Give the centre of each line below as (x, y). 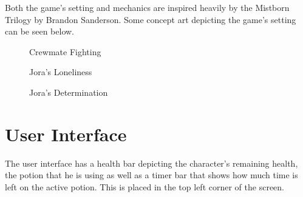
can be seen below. (40, 31)
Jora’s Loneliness (61, 72)
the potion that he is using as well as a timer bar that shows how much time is (151, 175)
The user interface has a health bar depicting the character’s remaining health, (151, 163)
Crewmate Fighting (65, 51)
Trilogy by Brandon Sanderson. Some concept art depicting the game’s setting (151, 19)
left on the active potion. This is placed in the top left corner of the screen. (145, 186)
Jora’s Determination (69, 92)
